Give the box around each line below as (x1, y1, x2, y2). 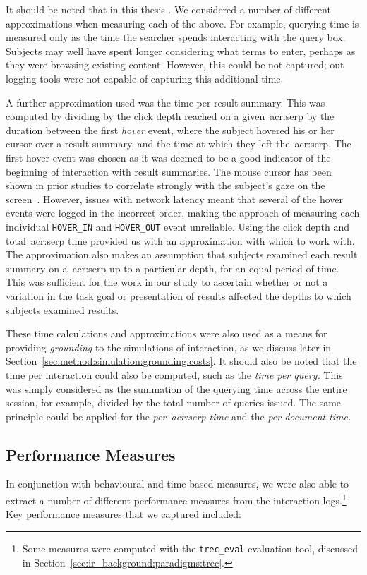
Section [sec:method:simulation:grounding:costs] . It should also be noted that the (6, 353, 357, 368)
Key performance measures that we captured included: (6, 507, 241, 521)
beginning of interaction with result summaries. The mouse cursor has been (6, 164, 332, 178)
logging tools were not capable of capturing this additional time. (6, 71, 284, 85)
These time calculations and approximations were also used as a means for (6, 326, 327, 341)
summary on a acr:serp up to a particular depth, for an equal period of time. (6, 260, 339, 275)
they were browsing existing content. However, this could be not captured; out (6, 57, 344, 72)
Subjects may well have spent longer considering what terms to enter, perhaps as (6, 43, 356, 58)
